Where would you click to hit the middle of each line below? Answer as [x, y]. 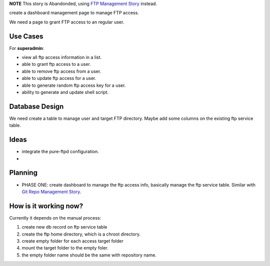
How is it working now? [46, 206]
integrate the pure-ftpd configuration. [60, 152]
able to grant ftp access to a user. [56, 64]
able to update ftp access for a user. [59, 78]
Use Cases [26, 36]
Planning [23, 173]
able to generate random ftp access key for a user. [74, 85]
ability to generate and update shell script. [65, 92]
